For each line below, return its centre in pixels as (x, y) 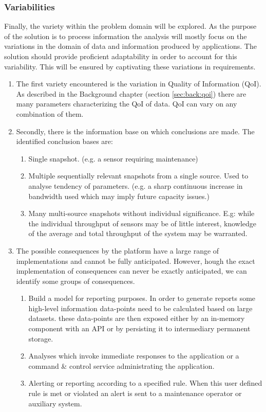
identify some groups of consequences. (75, 281)
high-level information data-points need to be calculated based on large (140, 308)
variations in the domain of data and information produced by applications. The (130, 46)
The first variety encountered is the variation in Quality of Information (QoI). (139, 84)
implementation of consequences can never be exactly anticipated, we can (131, 271)
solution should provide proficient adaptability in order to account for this (121, 56)
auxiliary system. (55, 403)
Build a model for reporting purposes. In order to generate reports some (142, 298)
